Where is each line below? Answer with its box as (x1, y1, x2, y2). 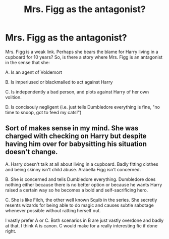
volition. (5, 94, 22, 100)
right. (5, 228, 17, 234)
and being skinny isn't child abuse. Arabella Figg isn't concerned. (5, 166, 141, 172)
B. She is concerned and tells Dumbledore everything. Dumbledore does (5, 176, 156, 182)
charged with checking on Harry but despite (5, 132, 147, 140)
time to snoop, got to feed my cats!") (5, 109, 82, 115)
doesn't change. (5, 148, 58, 156)
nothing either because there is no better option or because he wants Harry (5, 181, 162, 187)
